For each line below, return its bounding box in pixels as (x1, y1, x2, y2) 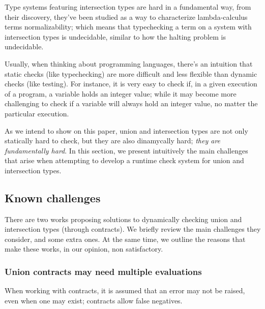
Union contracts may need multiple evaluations (5, 265, 202, 277)
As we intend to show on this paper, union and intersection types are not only (5, 125, 248, 136)
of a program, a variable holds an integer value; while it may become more (5, 88, 237, 99)
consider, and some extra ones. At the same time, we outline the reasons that (5, 233, 246, 244)
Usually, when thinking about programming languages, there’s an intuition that (5, 58, 253, 69)
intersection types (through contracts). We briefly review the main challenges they (5, 224, 261, 234)
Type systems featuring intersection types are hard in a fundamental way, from (5, 2, 251, 12)
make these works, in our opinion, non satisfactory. (5, 243, 163, 254)
